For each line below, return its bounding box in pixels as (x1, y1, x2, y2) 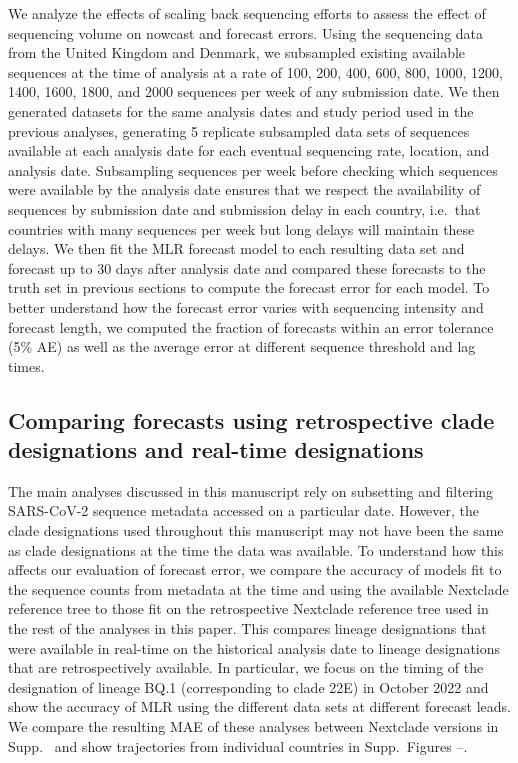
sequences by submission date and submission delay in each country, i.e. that (8, 198, 481, 219)
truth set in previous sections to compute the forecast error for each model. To (8, 277, 490, 298)
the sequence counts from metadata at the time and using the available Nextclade (8, 578, 509, 599)
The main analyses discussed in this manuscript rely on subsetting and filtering (8, 480, 493, 501)
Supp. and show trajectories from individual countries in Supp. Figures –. (8, 735, 468, 756)
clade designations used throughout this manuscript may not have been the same (8, 520, 504, 541)
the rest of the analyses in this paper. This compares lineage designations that (8, 618, 487, 639)
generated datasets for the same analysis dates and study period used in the (8, 100, 474, 121)
